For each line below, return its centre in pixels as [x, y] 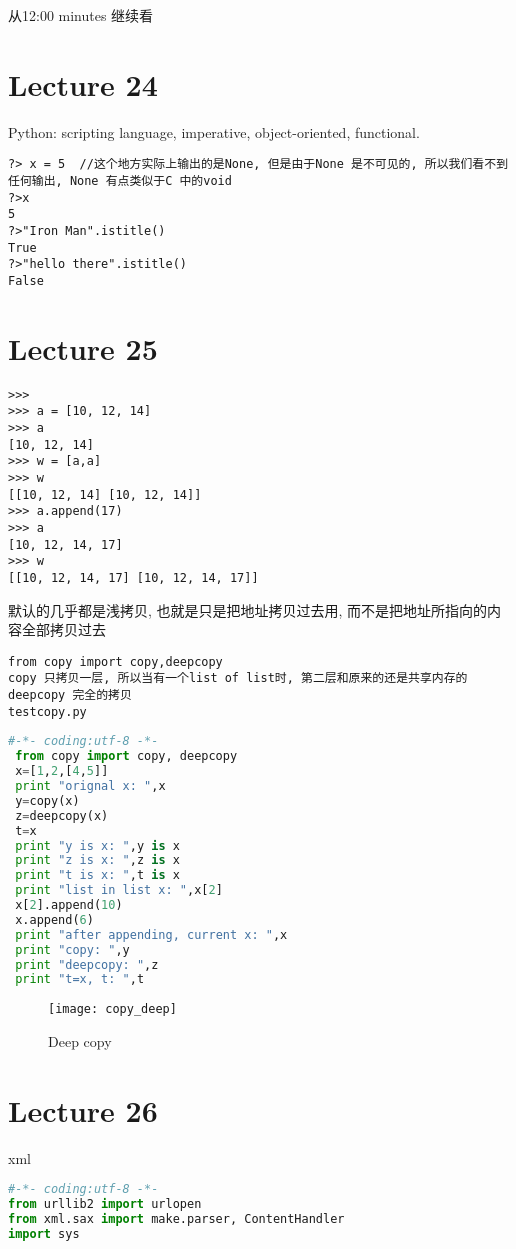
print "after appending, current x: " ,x [151, 934]
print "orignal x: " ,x [90, 786]
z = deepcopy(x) [62, 815]
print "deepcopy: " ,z [87, 964]
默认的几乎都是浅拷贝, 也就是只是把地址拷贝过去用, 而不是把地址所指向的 [248, 609]
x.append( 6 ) [54, 919]
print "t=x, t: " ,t [80, 979]
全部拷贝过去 [63, 629]
